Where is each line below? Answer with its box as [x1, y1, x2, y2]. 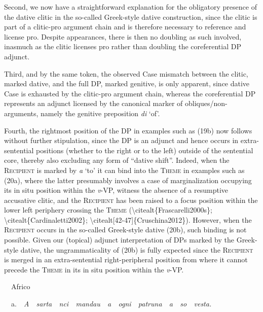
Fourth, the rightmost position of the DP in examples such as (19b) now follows [4, 125, 252, 135]
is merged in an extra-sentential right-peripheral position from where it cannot [4, 254, 248, 265]
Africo [11, 281, 30, 292]
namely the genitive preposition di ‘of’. [41, 108, 160, 118]
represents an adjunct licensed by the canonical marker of [4, 98, 183, 109]
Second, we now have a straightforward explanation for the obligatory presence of [4, 2, 257, 12]
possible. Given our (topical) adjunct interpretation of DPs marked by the [4, 234, 234, 245]
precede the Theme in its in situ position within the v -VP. [4, 264, 184, 274]
